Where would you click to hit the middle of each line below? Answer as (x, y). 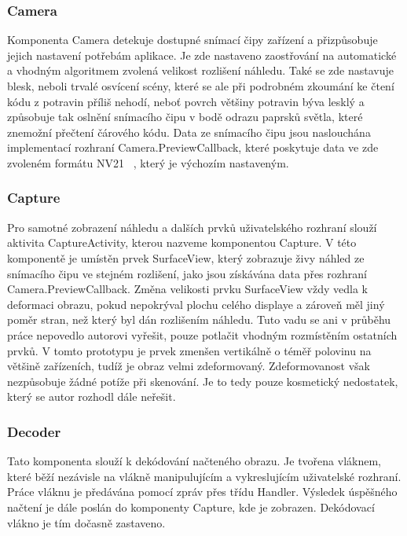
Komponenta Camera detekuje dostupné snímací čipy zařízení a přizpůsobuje (192, 40)
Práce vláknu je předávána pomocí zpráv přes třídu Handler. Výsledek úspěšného (202, 492)
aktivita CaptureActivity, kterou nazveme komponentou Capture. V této (182, 242)
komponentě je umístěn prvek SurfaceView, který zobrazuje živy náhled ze (186, 257)
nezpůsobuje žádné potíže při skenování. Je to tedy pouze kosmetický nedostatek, (203, 381)
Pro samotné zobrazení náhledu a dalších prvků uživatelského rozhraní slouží (192, 227)
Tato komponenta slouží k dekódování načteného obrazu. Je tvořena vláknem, (194, 461)
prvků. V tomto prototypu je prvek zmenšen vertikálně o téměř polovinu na (189, 350)
